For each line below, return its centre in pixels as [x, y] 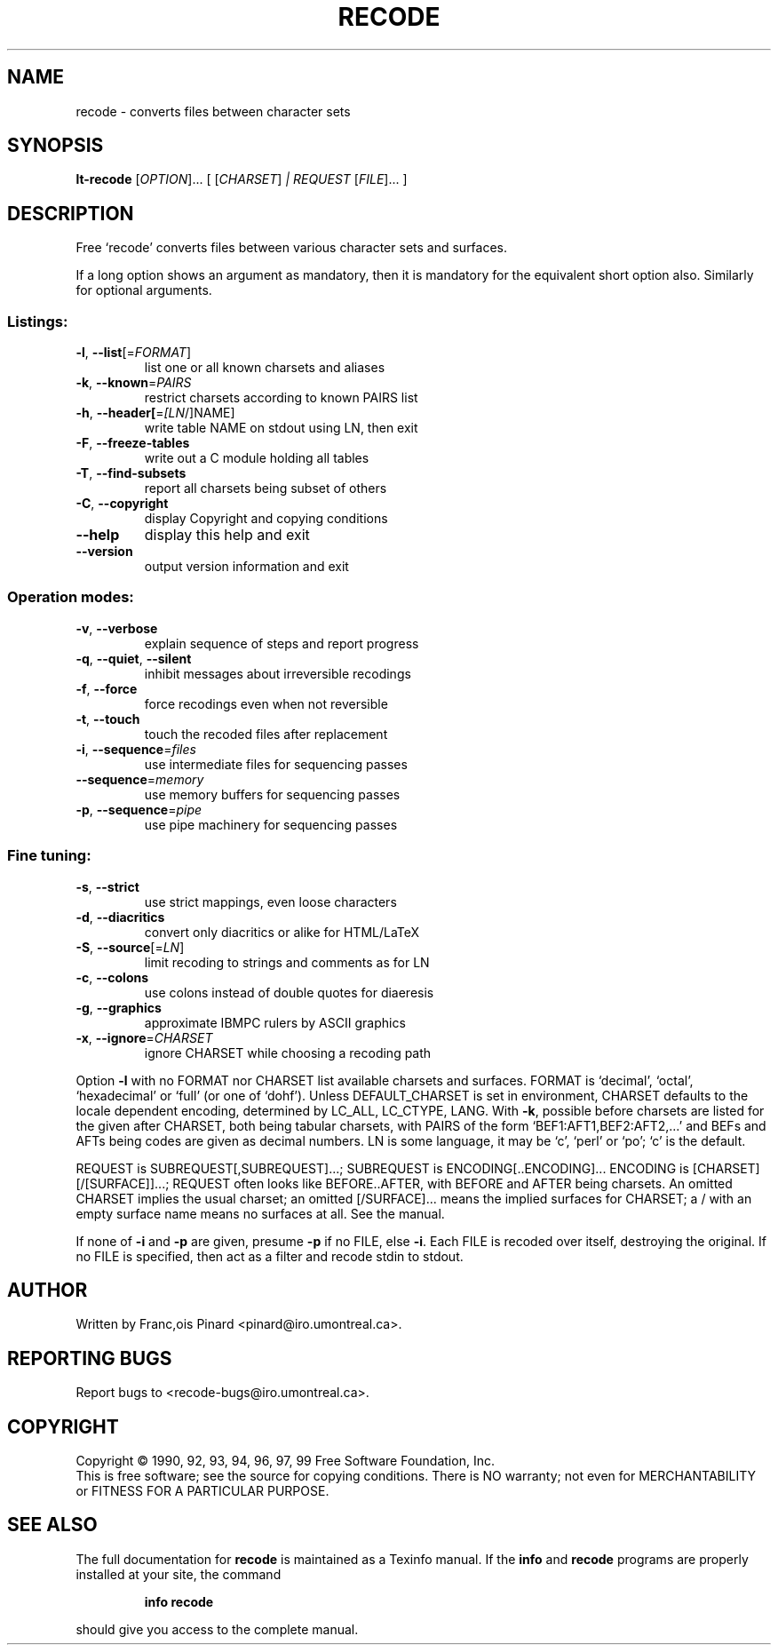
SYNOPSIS [56, 146]
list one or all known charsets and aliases [265, 368]
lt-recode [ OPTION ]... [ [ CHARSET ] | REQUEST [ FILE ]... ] [242, 179]
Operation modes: [71, 597]
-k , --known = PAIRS [134, 383]
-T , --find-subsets [131, 473]
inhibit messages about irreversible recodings [278, 673]
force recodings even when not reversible [266, 703]
